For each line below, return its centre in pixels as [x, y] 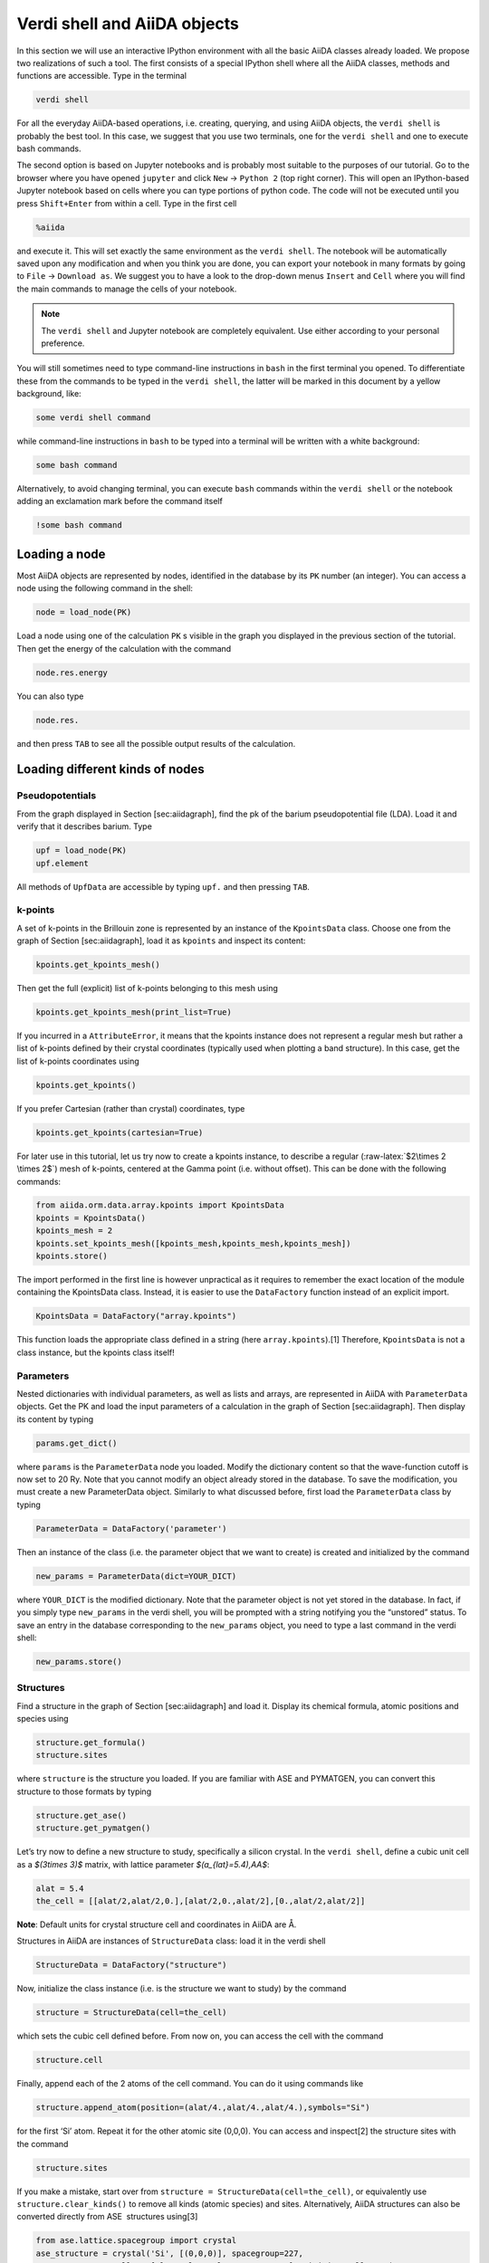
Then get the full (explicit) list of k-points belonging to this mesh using [147, 988]
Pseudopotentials [57, 796]
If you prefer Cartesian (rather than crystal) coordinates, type [131, 1108]
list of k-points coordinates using [78, 1061]
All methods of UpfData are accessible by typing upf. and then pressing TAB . [163, 886]
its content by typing [55, 1419]
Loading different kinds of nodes [111, 769]
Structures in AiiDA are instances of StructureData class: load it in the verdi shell [171, 1941]
